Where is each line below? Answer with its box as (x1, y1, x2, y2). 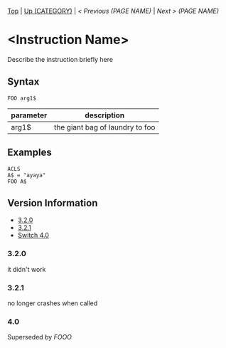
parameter (11, 110, 48, 120)
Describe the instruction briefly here (7, 55, 114, 63)
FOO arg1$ (7, 95, 37, 102)
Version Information (7, 196, 98, 209)
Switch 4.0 (17, 231, 50, 240)
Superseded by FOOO (7, 333, 72, 342)
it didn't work (7, 265, 46, 273)
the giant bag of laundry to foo (54, 122, 156, 132)
